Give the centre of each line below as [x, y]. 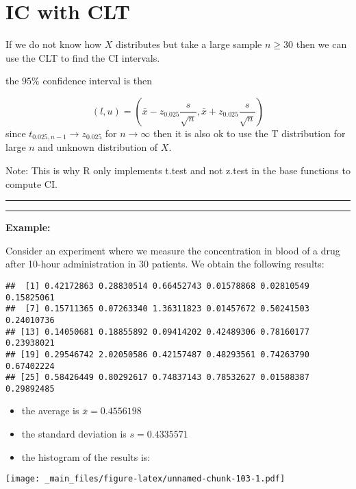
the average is [50, 410]
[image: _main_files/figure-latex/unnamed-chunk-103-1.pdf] [145, 479]
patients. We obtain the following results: [238, 264]
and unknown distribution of [98, 147]
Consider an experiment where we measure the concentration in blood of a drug [173, 250]
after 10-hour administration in [71, 264]
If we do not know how [53, 44]
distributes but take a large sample [189, 44]
